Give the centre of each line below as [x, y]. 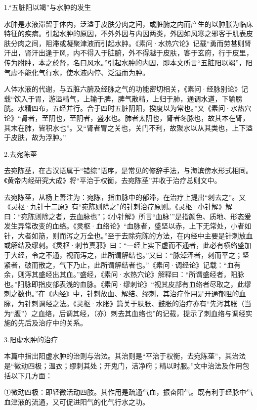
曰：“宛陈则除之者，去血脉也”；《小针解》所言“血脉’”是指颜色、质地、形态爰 [128, 216]
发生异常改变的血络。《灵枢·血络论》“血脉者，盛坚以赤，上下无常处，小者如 [128, 226]
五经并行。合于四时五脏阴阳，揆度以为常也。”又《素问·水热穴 [152, 108]
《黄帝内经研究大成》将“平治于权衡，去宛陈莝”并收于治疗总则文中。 [113, 180]
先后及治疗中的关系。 [52, 323]
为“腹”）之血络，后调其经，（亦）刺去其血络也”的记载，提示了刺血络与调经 [125, 313]
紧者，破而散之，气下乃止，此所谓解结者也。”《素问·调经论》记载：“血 [119, 264]
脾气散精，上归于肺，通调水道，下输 [177, 98]
